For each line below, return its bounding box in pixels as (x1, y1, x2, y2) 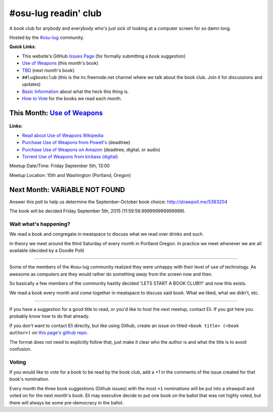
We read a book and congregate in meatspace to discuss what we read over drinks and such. (9, 231, 204, 237)
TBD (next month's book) (22, 67, 75, 73)
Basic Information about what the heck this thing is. (22, 88, 129, 95)
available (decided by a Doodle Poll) (9, 248, 84, 254)
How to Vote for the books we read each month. (22, 96, 122, 102)
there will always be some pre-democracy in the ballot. (9, 399, 124, 405)
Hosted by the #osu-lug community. (9, 34, 84, 40)
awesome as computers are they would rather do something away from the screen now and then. (9, 271, 213, 277)
